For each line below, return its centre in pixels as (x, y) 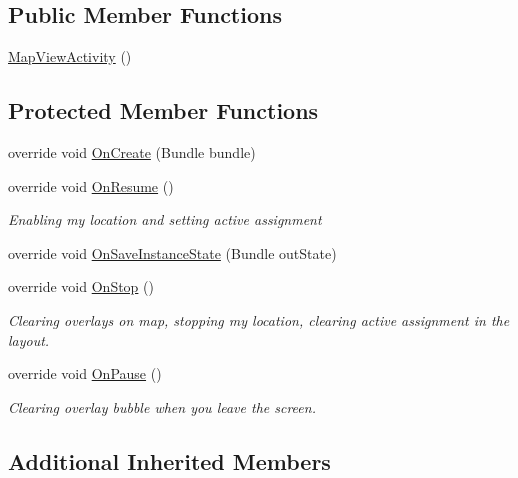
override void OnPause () (85, 373)
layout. (29, 339)
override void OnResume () (91, 185)
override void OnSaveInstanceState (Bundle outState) (172, 252)
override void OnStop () (81, 286)
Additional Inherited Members (169, 460)
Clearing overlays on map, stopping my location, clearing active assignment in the (259, 319)
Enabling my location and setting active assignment (165, 219)
